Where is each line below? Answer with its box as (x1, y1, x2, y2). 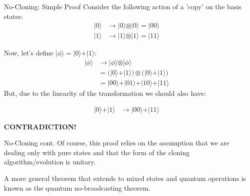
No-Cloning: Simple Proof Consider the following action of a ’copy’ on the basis (4, 1, 242, 11)
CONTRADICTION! (4, 121, 77, 131)
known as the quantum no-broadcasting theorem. (4, 182, 151, 193)
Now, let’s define (4, 48, 54, 58)
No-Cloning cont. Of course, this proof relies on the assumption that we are (4, 138, 230, 148)
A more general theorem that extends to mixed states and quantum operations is (4, 173, 246, 183)
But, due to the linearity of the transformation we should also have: (4, 88, 206, 98)
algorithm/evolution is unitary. (4, 157, 96, 167)
